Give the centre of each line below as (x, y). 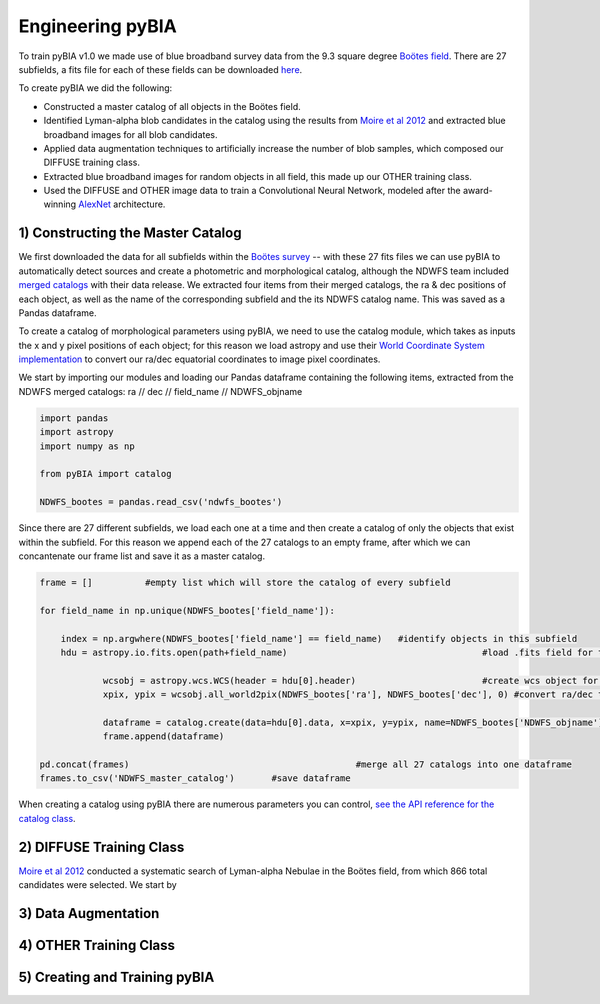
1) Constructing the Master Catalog (130, 233)
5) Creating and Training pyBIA (116, 976)
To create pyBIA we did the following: (95, 88)
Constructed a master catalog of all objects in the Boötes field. (172, 106)
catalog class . (47, 818)
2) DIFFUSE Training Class (101, 846)
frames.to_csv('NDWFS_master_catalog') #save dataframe (195, 778)
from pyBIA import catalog (105, 474)
